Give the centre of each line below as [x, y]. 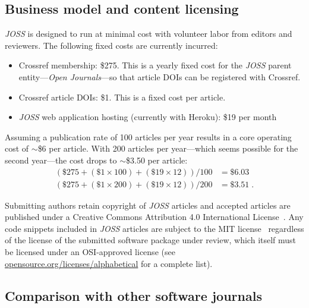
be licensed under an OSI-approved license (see [90, 251]
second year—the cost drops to [61, 160]
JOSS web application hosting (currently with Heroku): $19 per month [148, 117]
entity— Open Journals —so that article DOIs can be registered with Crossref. [160, 76]
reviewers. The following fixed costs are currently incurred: [111, 45]
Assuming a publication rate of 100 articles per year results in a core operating [148, 136]
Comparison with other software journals [133, 295]
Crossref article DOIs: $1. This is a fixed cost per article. [122, 97]
